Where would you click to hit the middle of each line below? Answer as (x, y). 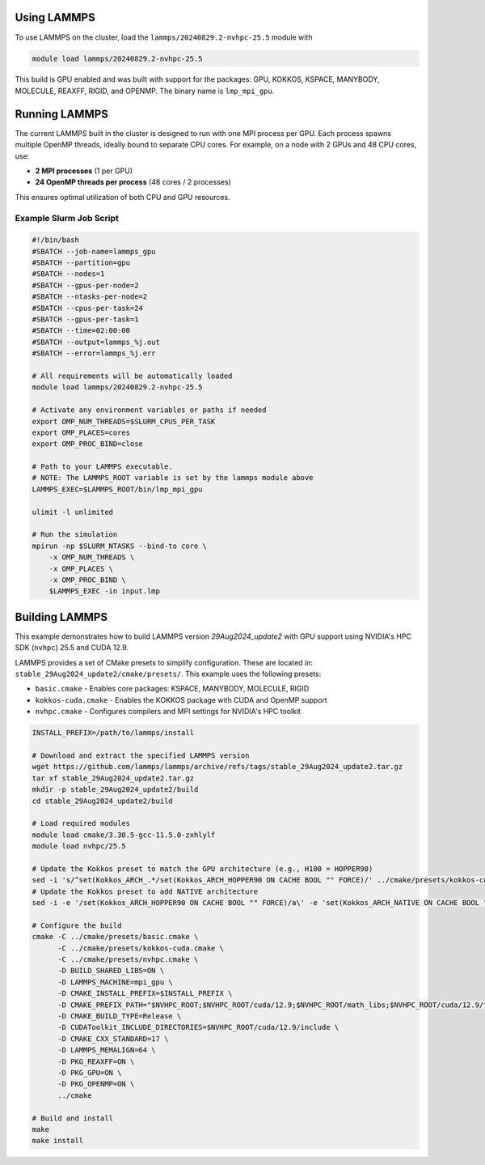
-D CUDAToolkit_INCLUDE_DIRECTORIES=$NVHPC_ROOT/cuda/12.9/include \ (198, 1027)
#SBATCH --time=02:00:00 (81, 331)
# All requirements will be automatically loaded (132, 376)
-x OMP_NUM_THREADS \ (92, 557)
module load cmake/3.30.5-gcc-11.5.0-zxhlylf (124, 835)
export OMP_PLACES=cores (81, 432)
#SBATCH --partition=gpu (81, 263)
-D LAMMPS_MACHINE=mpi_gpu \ (115, 982)
